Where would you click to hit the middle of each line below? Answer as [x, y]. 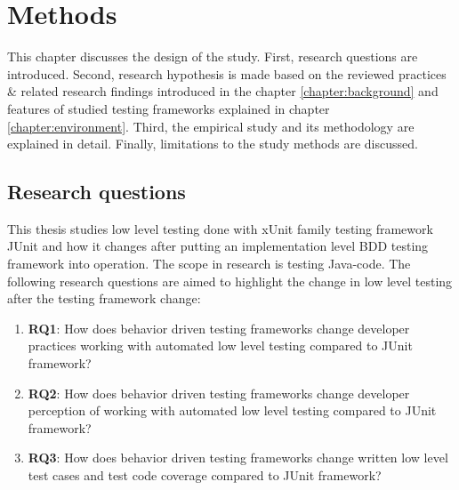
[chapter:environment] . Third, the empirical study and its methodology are [211, 126]
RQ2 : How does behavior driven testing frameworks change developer [219, 393]
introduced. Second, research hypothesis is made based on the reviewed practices [227, 73]
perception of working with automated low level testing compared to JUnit [232, 410]
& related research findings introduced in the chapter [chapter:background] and [223, 91]
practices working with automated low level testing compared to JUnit [220, 345]
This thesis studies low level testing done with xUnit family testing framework [220, 228]
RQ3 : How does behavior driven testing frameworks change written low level [238, 458]
